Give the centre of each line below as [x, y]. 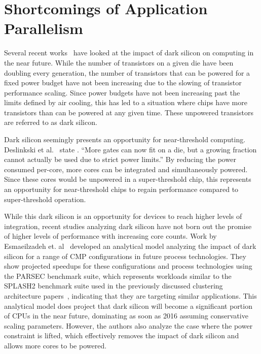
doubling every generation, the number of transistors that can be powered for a [127, 72]
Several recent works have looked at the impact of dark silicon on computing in [129, 53]
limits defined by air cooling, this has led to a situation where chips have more [126, 102]
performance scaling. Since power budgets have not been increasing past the [122, 92]
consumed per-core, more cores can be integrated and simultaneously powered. [126, 169]
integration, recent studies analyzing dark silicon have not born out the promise [128, 226]
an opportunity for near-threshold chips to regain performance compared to [121, 189]
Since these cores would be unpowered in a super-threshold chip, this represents [128, 179]
